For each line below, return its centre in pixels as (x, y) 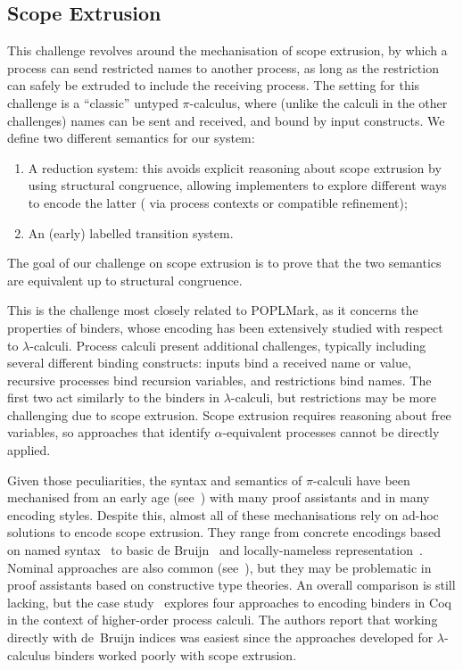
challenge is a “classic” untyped (93, 102)
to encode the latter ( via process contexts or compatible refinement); (218, 202)
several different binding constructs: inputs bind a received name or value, (209, 363)
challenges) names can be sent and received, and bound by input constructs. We (226, 120)
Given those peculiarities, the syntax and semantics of (155, 480)
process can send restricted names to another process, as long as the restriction (223, 67)
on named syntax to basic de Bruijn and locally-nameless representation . (215, 550)
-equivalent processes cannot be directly (331, 432)
